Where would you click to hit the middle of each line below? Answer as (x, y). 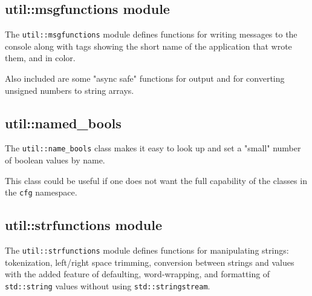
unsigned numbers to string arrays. (70, 90)
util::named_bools (63, 123)
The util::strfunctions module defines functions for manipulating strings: (147, 250)
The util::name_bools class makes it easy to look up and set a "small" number (153, 148)
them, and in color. (40, 58)
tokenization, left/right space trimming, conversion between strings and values (150, 262)
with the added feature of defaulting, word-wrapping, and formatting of (138, 274)
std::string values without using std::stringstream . (108, 285)
